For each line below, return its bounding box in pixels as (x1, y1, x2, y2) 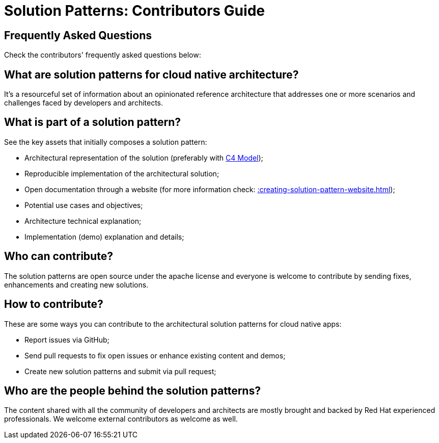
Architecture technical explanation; (24, 216, 142, 225)
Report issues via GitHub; (24, 335, 109, 344)
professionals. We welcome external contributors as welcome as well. (4, 414, 238, 424)
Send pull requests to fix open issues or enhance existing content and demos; (24, 351, 286, 360)
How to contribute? (4, 298, 103, 311)
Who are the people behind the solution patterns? (4, 384, 261, 397)
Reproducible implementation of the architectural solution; (24, 169, 220, 178)
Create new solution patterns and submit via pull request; (24, 367, 216, 376)
